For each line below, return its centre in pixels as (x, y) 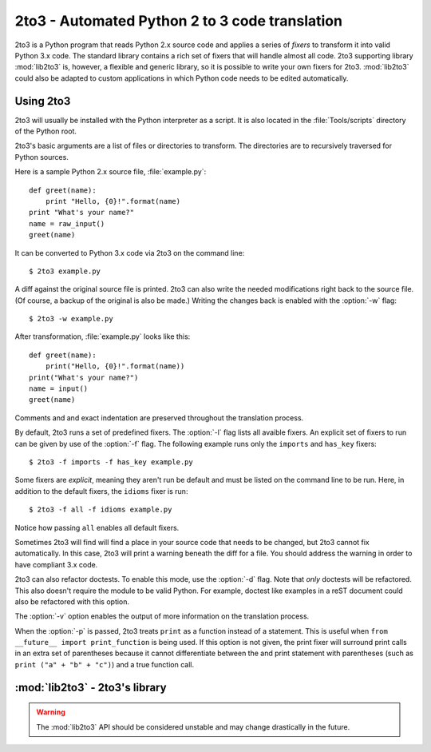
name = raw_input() (67, 223)
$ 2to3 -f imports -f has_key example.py (111, 462)
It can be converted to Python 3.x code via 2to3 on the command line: (130, 253)
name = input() (59, 389)
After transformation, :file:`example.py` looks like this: (103, 336)
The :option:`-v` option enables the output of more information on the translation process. (162, 616)
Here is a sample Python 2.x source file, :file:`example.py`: (111, 172)
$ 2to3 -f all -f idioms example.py (101, 510)
